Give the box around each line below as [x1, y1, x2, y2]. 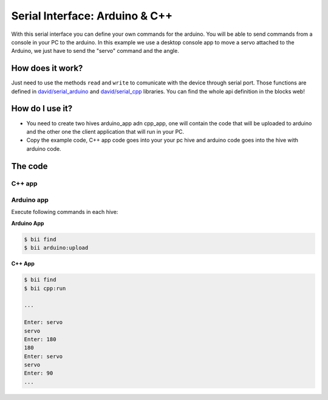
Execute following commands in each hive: [11, 209, 118, 216]
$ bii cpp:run [24, 284, 66, 292]
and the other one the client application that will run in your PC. [26, 128, 185, 135]
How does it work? [11, 63, 83, 74]
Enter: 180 [24, 336, 56, 343]
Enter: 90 [24, 370, 53, 377]
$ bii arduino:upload [24, 244, 89, 252]
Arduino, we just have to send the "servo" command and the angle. [11, 47, 179, 55]
